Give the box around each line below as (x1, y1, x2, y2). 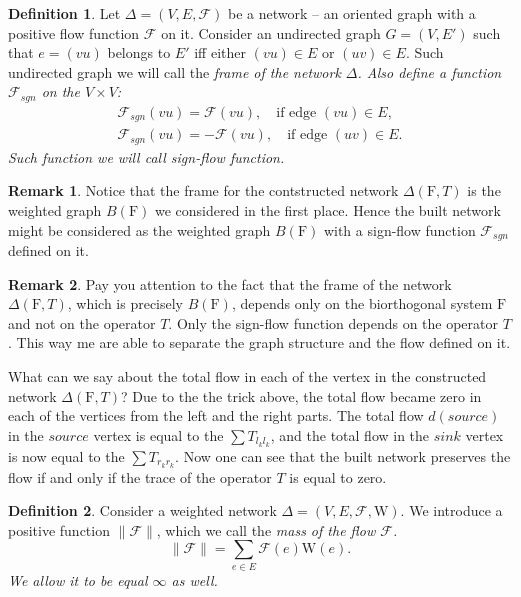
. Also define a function (357, 61, 502, 82)
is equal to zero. (289, 466, 387, 487)
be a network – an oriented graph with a (227, 3, 476, 23)
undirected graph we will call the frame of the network (8, 61, 341, 82)
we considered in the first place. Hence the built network (154, 199, 501, 220)
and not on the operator (8, 312, 156, 333)
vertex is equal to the (93, 424, 224, 445)
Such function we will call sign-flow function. (8, 146, 285, 167)
